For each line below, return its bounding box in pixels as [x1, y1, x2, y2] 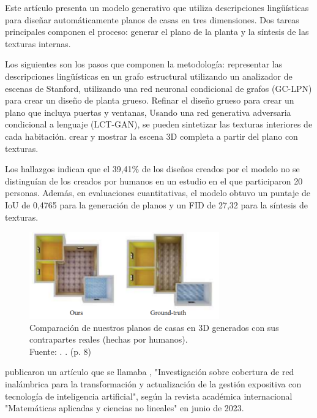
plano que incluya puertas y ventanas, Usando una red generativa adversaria [5, 105, 291, 118]
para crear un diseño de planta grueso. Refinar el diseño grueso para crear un [5, 94, 294, 107]
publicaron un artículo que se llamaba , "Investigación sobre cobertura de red [5, 365, 294, 378]
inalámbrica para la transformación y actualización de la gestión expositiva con [5, 378, 302, 390]
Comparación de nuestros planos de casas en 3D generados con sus [29, 321, 279, 333]
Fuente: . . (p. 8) [29, 344, 91, 357]
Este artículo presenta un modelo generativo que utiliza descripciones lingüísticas [5, 1, 309, 13]
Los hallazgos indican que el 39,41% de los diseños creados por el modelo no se [5, 162, 300, 175]
